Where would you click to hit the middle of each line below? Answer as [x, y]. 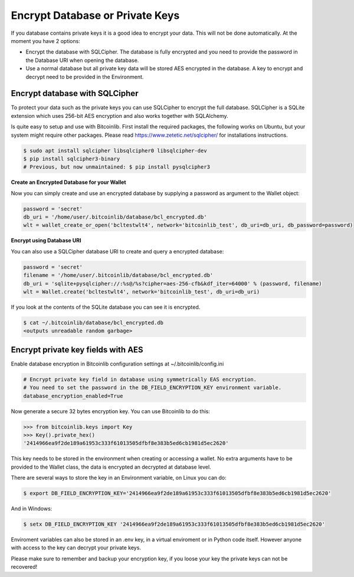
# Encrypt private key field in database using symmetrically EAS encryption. [140, 379]
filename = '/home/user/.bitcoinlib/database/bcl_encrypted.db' [118, 275]
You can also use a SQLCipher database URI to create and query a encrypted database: [117, 251]
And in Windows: [32, 509]
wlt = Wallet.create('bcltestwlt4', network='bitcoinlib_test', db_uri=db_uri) [142, 292]
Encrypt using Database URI [46, 240]
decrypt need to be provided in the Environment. [85, 77]
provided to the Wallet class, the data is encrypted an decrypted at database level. [111, 467]
